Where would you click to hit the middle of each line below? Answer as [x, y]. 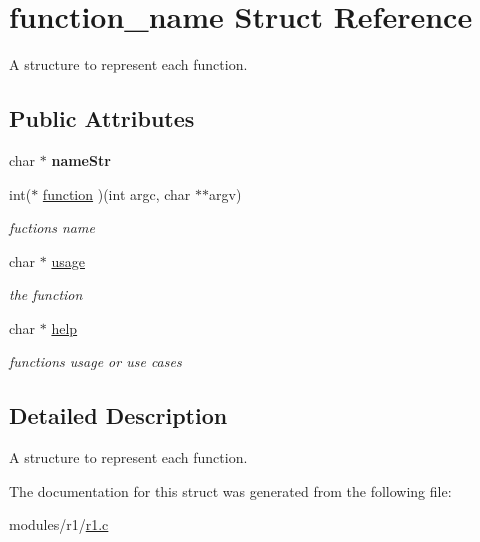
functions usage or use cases [95, 361]
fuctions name [52, 227]
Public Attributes [102, 118]
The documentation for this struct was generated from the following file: [230, 490]
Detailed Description [118, 415]
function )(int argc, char [116, 193]
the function [46, 294]
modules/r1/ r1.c [59, 524]
